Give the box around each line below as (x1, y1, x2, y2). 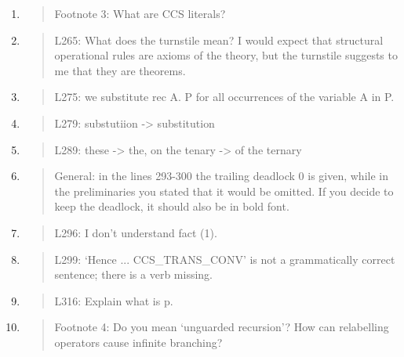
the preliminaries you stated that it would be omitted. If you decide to (54, 182, 394, 199)
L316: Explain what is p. (54, 292, 173, 308)
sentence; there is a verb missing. (54, 266, 213, 283)
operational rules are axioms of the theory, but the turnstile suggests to (54, 47, 398, 63)
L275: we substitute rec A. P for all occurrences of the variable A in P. (54, 88, 395, 105)
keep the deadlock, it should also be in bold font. (54, 198, 289, 215)
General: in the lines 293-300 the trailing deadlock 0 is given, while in (54, 168, 388, 184)
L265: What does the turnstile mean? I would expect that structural (54, 31, 384, 48)
